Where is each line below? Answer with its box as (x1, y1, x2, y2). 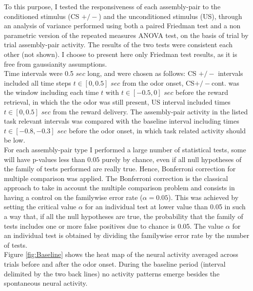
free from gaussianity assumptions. (4, 58, 107, 69)
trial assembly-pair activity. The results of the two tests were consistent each (4, 39, 233, 50)
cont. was (211, 77, 239, 88)
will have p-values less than (4, 154, 85, 164)
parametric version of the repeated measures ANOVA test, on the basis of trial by (4, 30, 249, 40)
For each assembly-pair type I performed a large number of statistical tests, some (4, 144, 246, 154)
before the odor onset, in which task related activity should (69, 125, 246, 135)
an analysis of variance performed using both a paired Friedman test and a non (4, 20, 241, 31)
